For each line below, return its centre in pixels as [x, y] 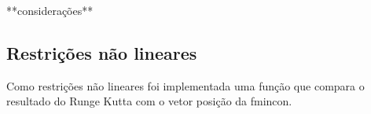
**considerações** [50, 10]
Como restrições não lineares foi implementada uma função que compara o [185, 85]
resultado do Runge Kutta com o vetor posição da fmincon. [149, 101]
